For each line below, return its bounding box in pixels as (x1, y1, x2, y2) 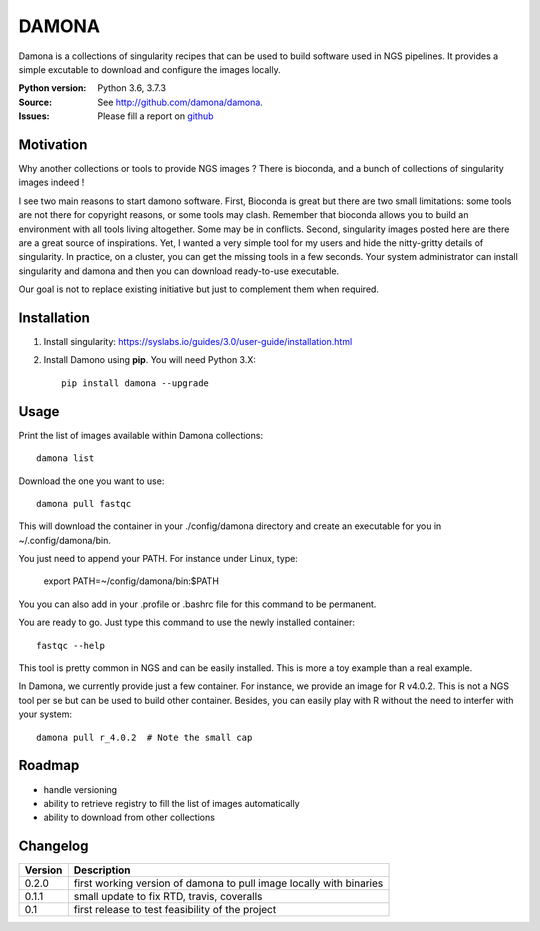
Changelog (18, 838, 89, 855)
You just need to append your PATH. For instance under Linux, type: (18, 553, 299, 565)
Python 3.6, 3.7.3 (97, 82, 167, 94)
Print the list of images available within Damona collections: (18, 429, 264, 441)
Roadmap (18, 757, 80, 774)
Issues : (18, 110, 50, 122)
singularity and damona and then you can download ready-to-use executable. (18, 265, 340, 277)
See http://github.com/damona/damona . (97, 96, 264, 108)
